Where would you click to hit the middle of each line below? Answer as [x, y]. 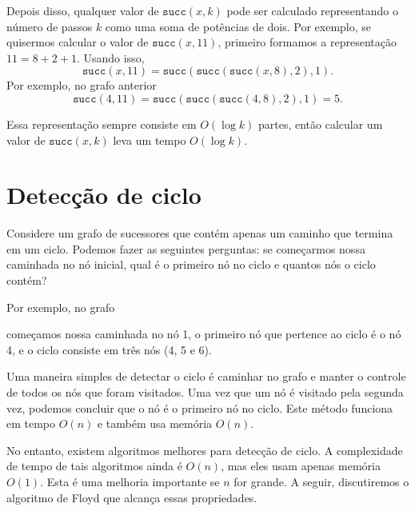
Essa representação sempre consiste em [102, 124]
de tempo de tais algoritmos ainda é [94, 466]
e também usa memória [155, 423]
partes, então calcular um [320, 124]
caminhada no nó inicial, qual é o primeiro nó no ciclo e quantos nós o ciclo [191, 264]
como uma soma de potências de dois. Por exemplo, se [238, 26]
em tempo [31, 423]
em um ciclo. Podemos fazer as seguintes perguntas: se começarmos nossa [186, 248]
